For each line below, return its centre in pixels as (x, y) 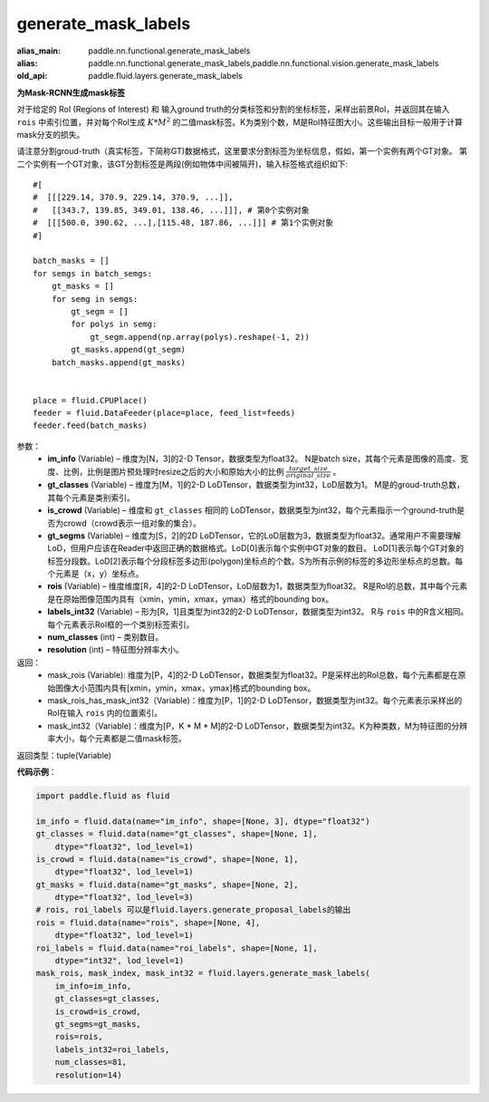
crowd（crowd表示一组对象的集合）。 (132, 523)
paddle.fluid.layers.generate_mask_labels (166, 76)
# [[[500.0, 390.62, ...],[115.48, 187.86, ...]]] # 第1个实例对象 (183, 223)
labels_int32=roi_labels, (112, 1049)
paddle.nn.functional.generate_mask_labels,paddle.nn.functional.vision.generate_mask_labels (264, 63)
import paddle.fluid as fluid (103, 796)
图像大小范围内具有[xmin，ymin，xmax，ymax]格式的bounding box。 (185, 688)
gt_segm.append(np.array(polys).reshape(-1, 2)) (200, 337)
